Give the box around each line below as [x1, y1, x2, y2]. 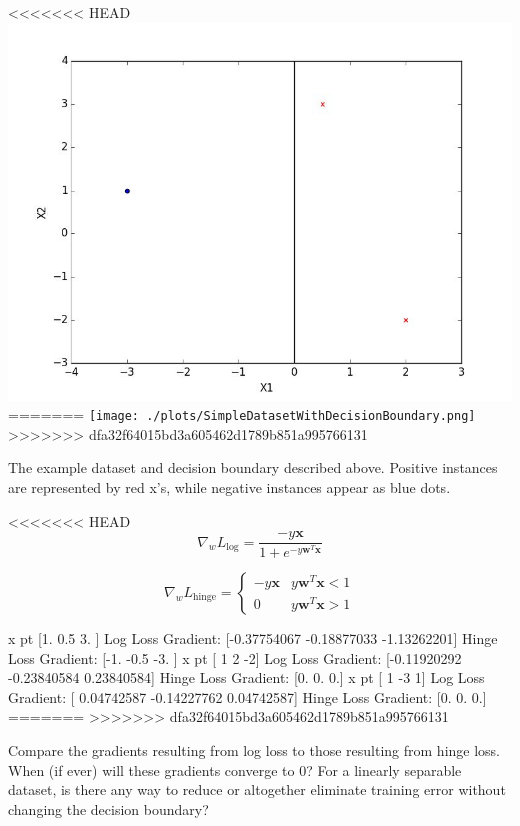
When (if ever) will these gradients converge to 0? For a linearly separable [8, 759, 462, 780]
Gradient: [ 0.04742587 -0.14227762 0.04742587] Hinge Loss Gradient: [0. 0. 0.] [8, 686, 487, 707]
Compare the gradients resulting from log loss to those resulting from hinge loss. [8, 739, 500, 760]
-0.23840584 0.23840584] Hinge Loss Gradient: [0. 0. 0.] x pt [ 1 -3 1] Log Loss [8, 667, 485, 688]
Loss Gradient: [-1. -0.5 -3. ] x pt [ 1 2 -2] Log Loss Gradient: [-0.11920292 [8, 647, 462, 668]
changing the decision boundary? [8, 798, 209, 819]
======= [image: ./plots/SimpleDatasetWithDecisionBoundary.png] [8, 404, 476, 425]
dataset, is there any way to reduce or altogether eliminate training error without [8, 779, 506, 800]
